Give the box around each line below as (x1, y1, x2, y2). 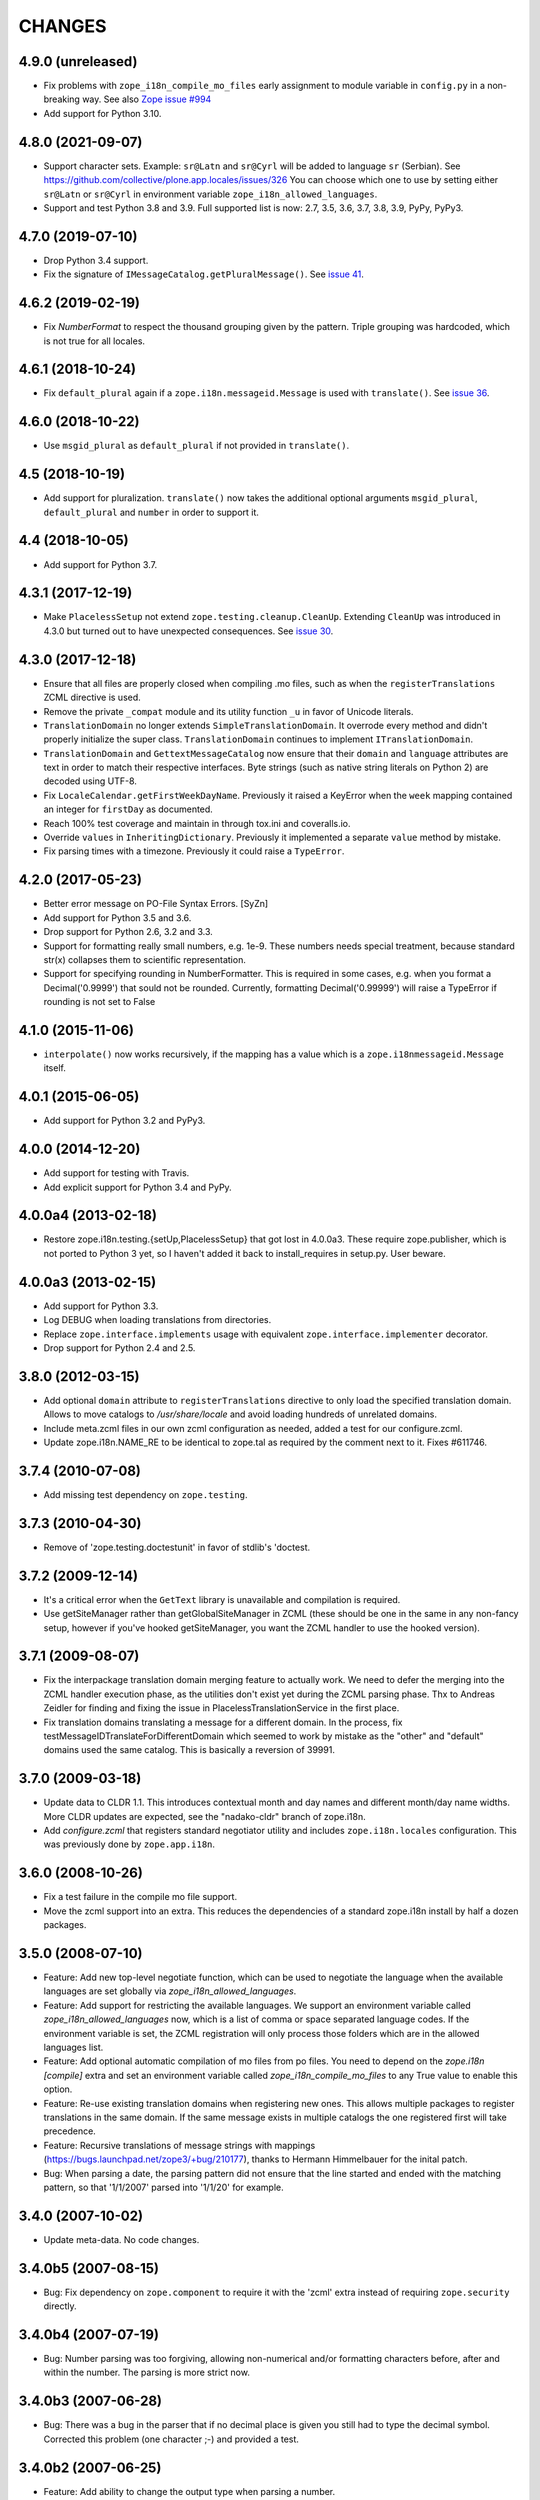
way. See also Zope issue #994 (81, 93, 212, 105)
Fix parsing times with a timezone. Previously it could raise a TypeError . (43, 845, 345, 857)
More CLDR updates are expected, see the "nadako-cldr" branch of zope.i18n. (43, 1810, 366, 1822)
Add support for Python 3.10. (43, 107, 162, 119)
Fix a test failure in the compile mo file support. (43, 1891, 238, 1903)
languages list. (43, 2041, 104, 2053)
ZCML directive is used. (43, 691, 142, 704)
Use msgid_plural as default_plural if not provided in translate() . (43, 440, 350, 452)
